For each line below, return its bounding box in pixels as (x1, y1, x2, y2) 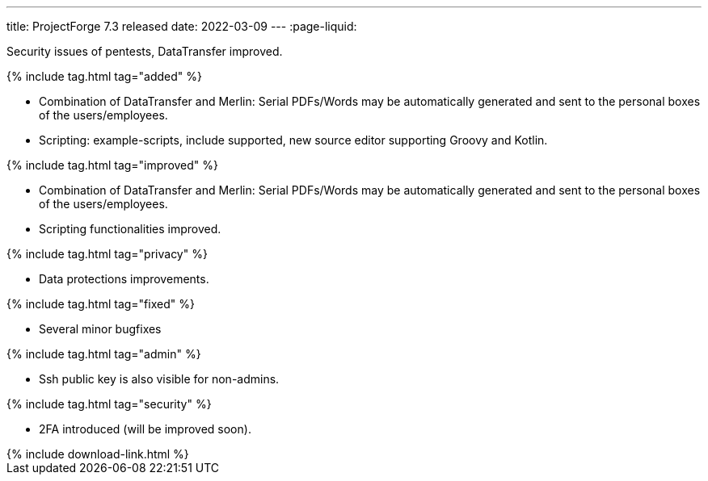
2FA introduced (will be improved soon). (39, 422, 251, 436)
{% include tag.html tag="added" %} (6, 69, 203, 83)
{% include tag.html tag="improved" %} (6, 158, 219, 172)
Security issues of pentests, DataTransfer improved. (6, 44, 283, 58)
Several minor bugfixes (39, 322, 162, 336)
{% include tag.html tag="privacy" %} (6, 247, 208, 261)
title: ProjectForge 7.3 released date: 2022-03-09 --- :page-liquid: (6, 19, 357, 33)
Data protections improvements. (39, 272, 209, 286)
